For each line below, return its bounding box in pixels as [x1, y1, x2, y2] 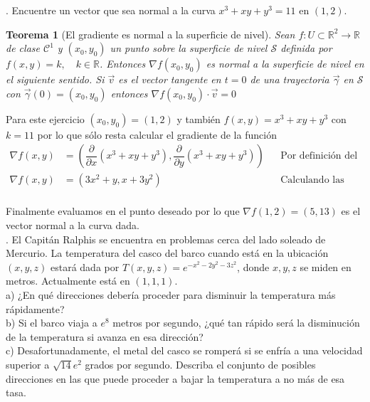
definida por [280, 41, 332, 55]
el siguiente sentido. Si [6, 72, 105, 87]
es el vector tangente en [118, 72, 221, 87]
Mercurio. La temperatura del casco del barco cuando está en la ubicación [6, 245, 329, 260]
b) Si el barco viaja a [6, 315, 97, 330]
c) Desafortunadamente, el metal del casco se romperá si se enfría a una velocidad [6, 343, 363, 358]
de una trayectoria [250, 72, 329, 87]
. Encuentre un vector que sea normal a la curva [6, 3, 216, 17]
